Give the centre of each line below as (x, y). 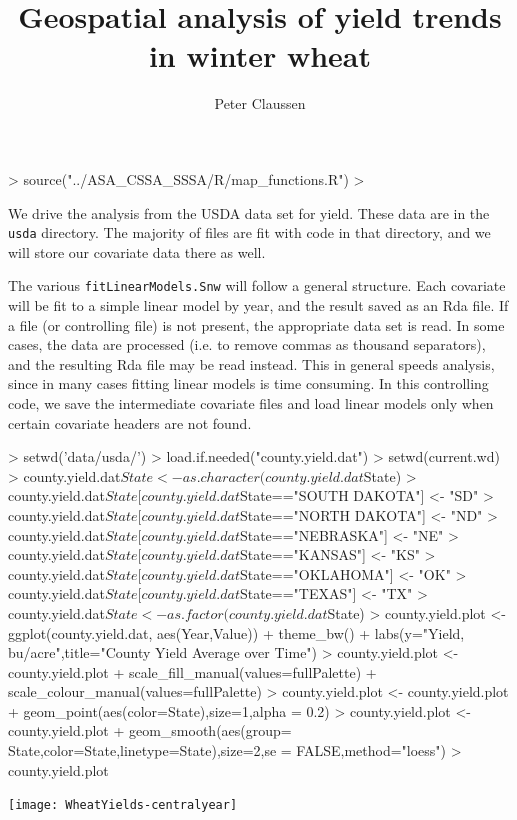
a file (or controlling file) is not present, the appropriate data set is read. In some (256, 324)
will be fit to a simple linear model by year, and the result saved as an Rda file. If (258, 305)
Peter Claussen (260, 103)
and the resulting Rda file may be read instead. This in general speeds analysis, (251, 363)
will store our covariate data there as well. (137, 251)
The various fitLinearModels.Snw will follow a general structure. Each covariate (257, 285)
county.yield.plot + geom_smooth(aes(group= (150, 730)
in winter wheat (260, 55)
